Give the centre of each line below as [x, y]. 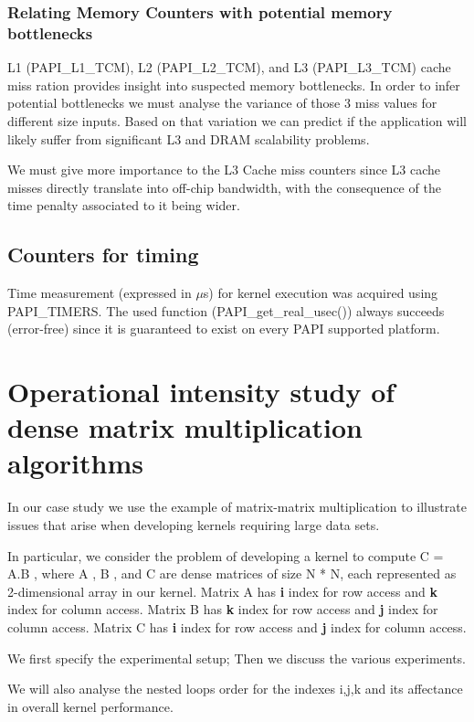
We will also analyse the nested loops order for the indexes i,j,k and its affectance [235, 689]
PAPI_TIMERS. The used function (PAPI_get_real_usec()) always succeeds [226, 310]
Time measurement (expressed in [100, 293]
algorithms [75, 463]
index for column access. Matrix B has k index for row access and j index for [223, 609]
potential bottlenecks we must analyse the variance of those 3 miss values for [222, 103]
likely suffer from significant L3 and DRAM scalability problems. [189, 138]
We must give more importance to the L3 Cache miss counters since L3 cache [224, 170]
